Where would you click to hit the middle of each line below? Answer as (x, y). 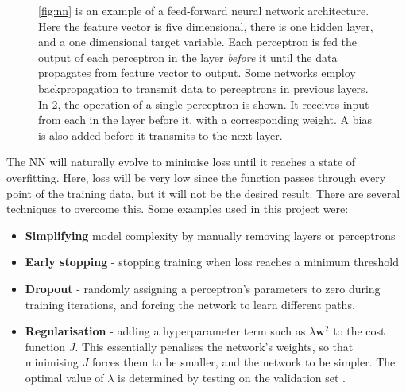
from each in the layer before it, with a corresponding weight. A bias (205, 120)
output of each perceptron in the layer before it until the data (188, 57)
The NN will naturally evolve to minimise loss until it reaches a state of (181, 162)
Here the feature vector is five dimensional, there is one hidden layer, (206, 26)
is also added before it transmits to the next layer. (160, 135)
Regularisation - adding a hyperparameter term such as (165, 331)
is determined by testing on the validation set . (232, 377)
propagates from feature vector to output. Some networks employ (197, 73)
